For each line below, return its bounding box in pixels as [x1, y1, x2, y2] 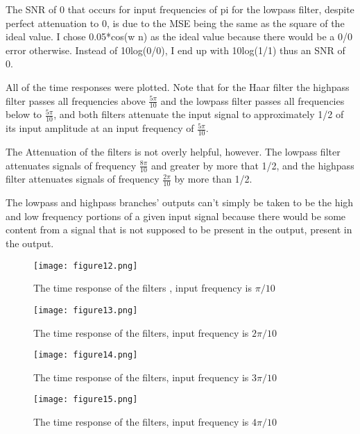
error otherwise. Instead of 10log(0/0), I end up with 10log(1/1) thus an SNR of [6, 42, 345, 57]
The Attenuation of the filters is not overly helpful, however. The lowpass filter [6, 144, 341, 159]
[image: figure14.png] [33, 350, 138, 360]
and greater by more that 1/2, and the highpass [151, 158, 354, 172]
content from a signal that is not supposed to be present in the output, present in [6, 222, 352, 237]
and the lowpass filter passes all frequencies [160, 93, 345, 108]
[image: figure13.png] [33, 305, 138, 315]
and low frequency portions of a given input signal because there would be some [6, 208, 346, 223]
